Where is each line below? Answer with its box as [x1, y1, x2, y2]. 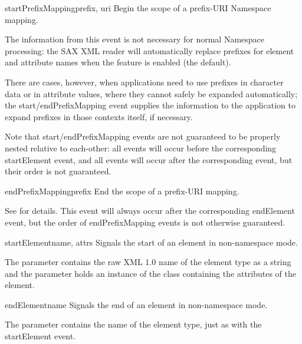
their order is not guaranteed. [5, 165, 111, 177]
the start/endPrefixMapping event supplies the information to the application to [5, 99, 296, 111]
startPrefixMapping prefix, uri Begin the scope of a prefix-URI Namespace [5, 2, 271, 14]
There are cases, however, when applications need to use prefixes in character [5, 75, 284, 88]
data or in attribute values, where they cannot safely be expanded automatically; [5, 87, 298, 100]
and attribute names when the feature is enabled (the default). [5, 56, 231, 68]
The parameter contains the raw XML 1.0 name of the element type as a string [5, 256, 291, 268]
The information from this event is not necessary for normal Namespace [5, 33, 264, 45]
